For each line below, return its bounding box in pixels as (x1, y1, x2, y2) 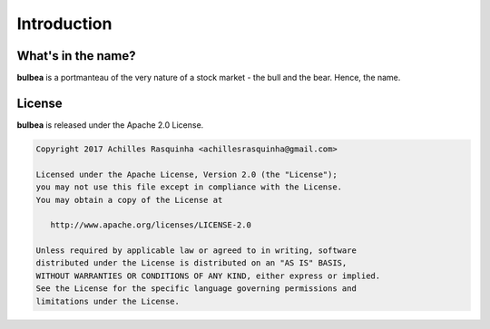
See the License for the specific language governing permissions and (35, 284, 358, 294)
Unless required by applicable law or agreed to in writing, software (35, 246, 358, 256)
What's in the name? (16, 48, 136, 63)
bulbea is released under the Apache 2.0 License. (16, 119, 204, 131)
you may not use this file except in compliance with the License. (35, 182, 343, 192)
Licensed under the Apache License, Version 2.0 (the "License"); (35, 169, 338, 179)
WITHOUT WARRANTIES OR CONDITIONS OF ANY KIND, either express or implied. (35, 270, 381, 281)
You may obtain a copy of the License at (35, 195, 223, 205)
